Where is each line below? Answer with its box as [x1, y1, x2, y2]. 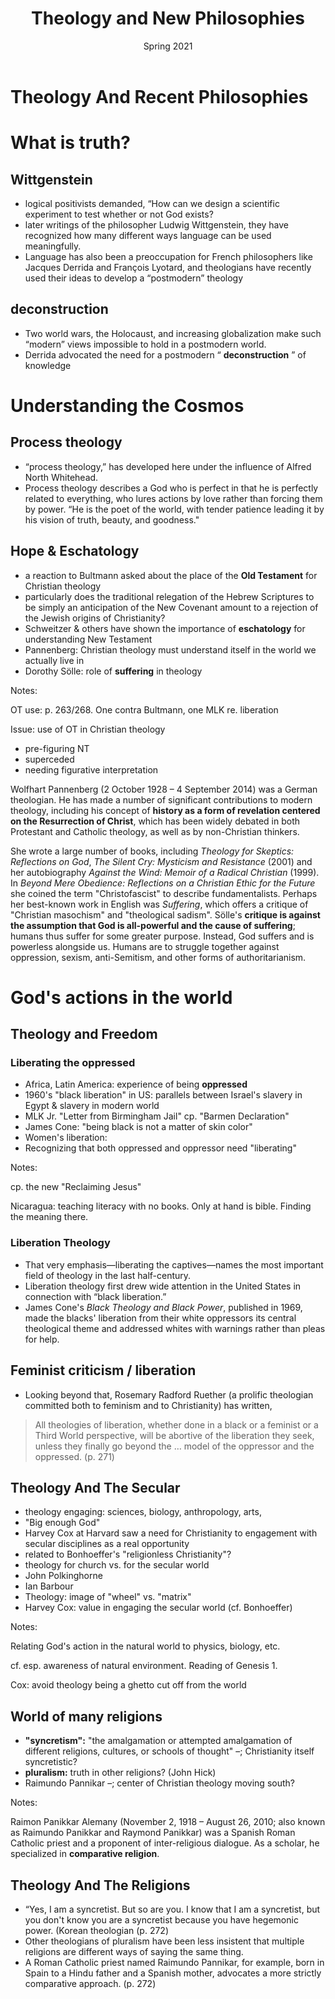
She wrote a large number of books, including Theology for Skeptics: [10, 845, 295, 857]
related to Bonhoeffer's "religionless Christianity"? [24, 1548, 232, 1561]
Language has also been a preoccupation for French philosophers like [24, 250, 313, 262]
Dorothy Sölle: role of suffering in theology [24, 665, 203, 677]
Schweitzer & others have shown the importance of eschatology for [24, 622, 306, 634]
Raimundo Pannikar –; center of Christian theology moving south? [24, 1777, 295, 1789]
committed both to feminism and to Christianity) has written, [24, 1399, 273, 1411]
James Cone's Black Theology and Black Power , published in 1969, [24, 1301, 303, 1313]
